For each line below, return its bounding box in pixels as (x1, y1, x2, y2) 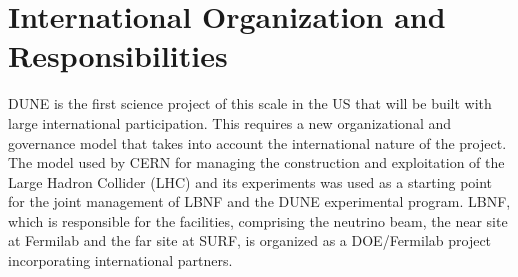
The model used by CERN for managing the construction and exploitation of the (8, 152, 505, 173)
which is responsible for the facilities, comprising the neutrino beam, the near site (8, 210, 508, 231)
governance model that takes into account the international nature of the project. (8, 132, 507, 153)
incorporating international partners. (8, 250, 233, 271)
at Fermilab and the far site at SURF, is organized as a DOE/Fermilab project (8, 230, 492, 251)
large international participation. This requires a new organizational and (8, 112, 452, 133)
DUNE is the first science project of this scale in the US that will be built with (8, 93, 492, 114)
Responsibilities (8, 35, 228, 76)
